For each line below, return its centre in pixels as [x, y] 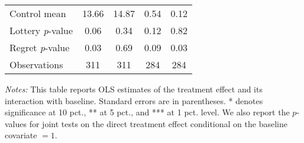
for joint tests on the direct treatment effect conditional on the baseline [158, 123]
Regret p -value [40, 47]
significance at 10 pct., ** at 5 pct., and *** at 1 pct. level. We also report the [147, 112]
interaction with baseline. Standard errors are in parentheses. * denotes [134, 100]
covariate [21, 135]
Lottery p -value [41, 30]
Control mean [38, 13]
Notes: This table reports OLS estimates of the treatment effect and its [134, 89]
